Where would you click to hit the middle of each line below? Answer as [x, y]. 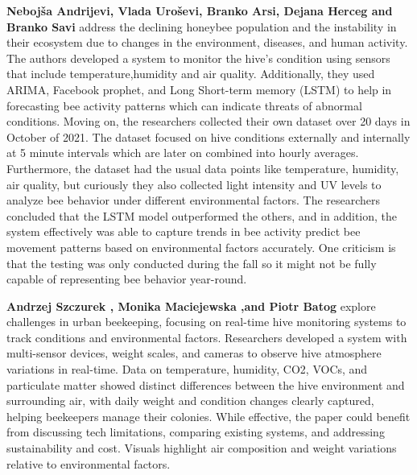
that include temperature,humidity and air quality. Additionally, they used [191, 74]
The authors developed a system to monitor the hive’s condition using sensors [198, 58]
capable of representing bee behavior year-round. [127, 279]
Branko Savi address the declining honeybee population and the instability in [202, 26]
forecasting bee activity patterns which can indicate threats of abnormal [184, 105]
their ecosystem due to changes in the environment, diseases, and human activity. [207, 42]
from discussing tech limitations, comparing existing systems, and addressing [196, 432]
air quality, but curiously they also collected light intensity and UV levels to [194, 184]
